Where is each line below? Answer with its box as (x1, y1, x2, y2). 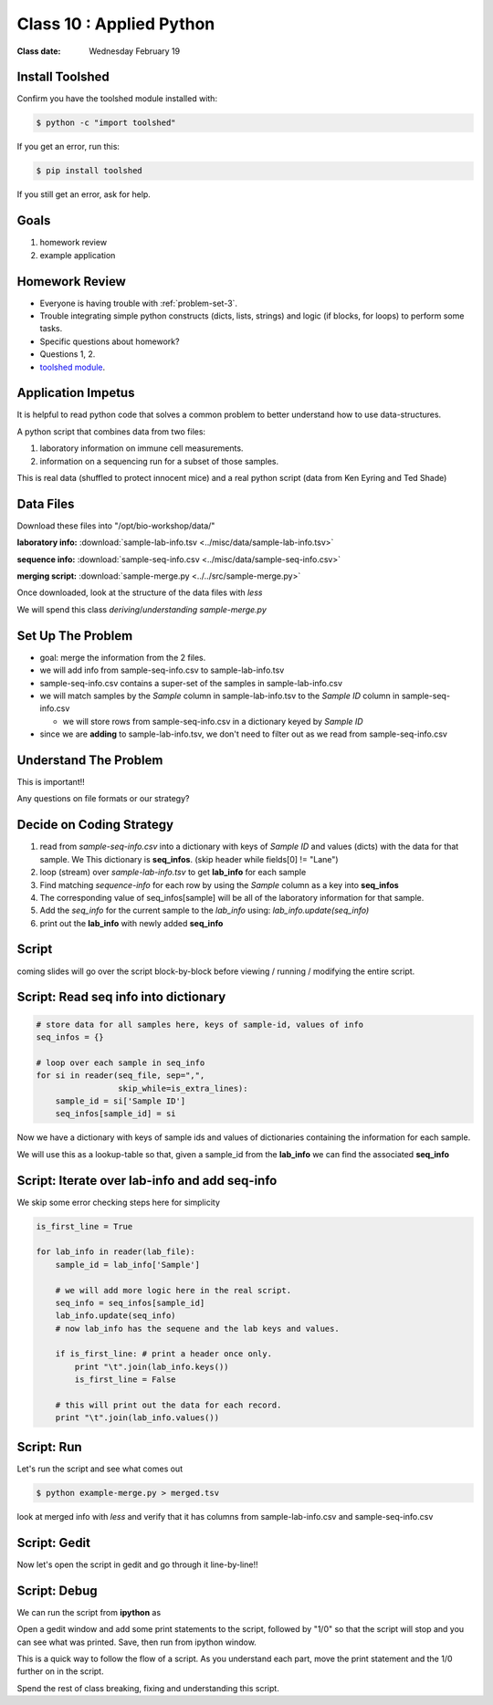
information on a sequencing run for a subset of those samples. (39, 455, 278, 466)
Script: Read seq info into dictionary (16, 989, 226, 1005)
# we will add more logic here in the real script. (55, 1285, 292, 1295)
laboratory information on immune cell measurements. (39, 443, 244, 454)
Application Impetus (16, 385, 135, 401)
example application (39, 249, 116, 260)
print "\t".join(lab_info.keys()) (74, 1361, 229, 1372)
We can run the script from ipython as (16, 1606, 162, 1617)
